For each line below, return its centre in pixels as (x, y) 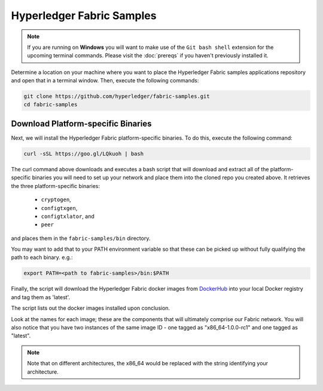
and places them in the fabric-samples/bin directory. (81, 238)
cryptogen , (56, 199)
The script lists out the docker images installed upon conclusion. (91, 308)
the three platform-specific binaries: (56, 186)
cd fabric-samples (51, 105)
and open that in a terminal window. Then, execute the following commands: (105, 81)
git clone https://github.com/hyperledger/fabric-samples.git (117, 96)
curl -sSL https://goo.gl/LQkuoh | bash (83, 153)
